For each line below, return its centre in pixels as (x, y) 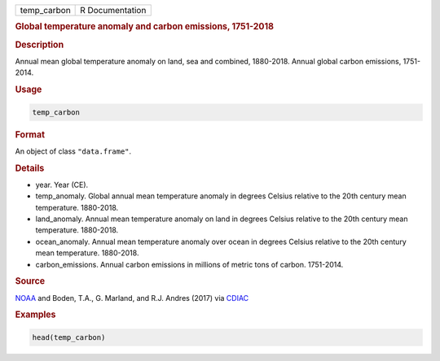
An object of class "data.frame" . (73, 151)
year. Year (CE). (62, 185)
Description (40, 45)
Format (30, 134)
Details (30, 168)
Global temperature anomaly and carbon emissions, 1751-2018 (145, 27)
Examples (35, 315)
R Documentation (113, 10)
